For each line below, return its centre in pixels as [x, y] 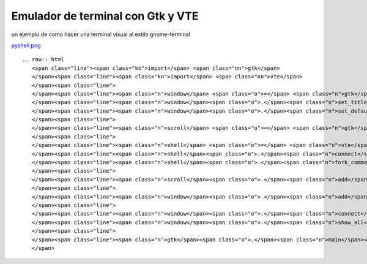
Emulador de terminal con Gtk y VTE [105, 16]
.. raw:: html [43, 59]
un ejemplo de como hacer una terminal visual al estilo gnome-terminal [101, 34]
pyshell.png [26, 45]
